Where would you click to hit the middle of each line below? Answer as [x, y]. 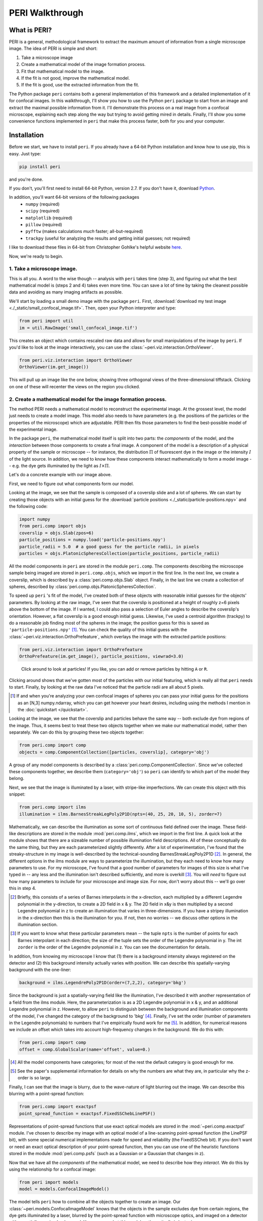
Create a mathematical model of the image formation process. [84, 64]
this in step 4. [23, 888]
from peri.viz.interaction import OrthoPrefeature [81, 649]
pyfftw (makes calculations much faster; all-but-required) [84, 232]
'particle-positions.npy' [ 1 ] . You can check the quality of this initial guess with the [98, 630]
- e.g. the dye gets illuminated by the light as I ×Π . [60, 466]
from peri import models [49, 1182]
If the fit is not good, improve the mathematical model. [75, 78]
